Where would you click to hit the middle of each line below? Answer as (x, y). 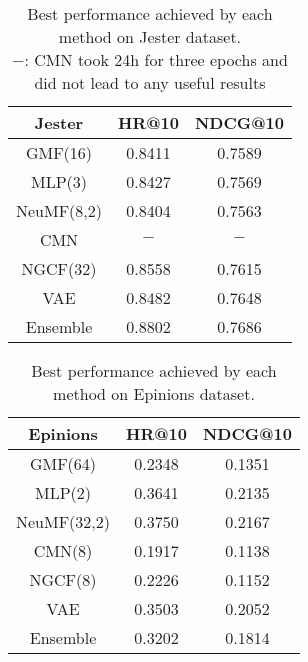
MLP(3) (59, 181)
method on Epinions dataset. (154, 393)
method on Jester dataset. (150, 36)
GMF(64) (63, 463)
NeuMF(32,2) (63, 521)
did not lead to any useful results (150, 82)
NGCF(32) (59, 268)
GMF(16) (59, 152)
